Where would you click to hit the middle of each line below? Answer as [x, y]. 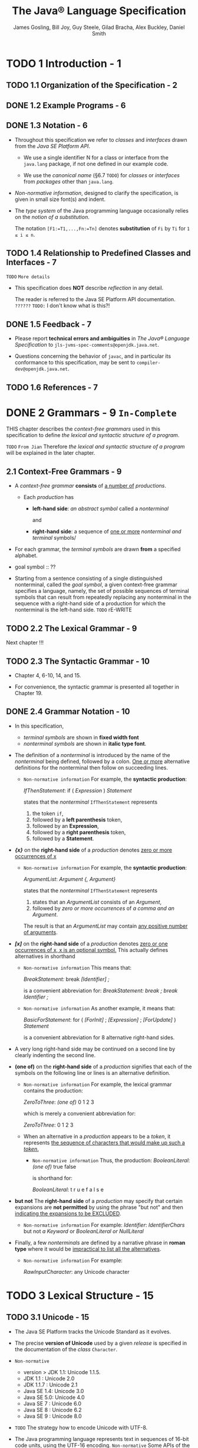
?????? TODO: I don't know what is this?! [62, 306]
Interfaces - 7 [32, 262]
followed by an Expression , [65, 826]
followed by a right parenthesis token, [79, 832]
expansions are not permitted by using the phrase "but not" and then [99, 1207]
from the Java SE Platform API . [52, 146]
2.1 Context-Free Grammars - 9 [64, 472]
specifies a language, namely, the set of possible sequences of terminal [102, 591]
